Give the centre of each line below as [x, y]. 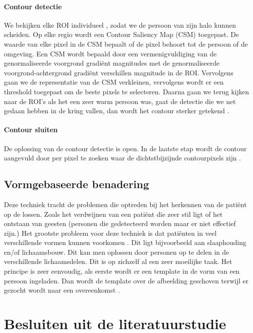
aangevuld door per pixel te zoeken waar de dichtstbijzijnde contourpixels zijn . [123, 158]
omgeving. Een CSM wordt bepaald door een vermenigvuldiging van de [110, 53]
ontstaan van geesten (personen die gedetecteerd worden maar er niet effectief [120, 223]
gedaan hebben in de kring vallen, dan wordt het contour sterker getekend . [117, 111]
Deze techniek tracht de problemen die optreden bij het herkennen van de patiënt [126, 204]
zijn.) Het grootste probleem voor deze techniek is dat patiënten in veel [110, 233]
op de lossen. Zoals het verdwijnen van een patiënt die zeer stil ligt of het [113, 214]
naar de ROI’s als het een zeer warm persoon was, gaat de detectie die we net [120, 101]
